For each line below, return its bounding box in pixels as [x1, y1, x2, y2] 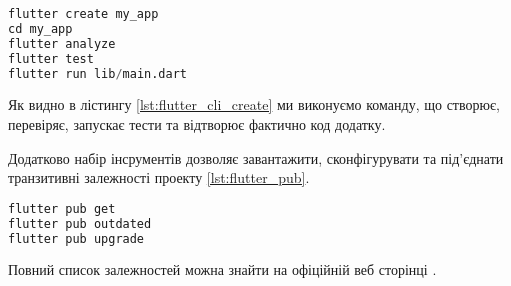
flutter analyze [8, 36, 116, 51]
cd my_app [8, 21, 73, 36]
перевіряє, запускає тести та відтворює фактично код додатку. [8, 113, 386, 134]
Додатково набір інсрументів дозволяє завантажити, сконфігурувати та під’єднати [8, 147, 504, 168]
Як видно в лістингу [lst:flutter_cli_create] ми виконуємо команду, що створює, [8, 94, 500, 115]
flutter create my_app [8, 7, 159, 21]
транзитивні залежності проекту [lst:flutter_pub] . [8, 167, 310, 188]
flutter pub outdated [8, 216, 152, 231]
